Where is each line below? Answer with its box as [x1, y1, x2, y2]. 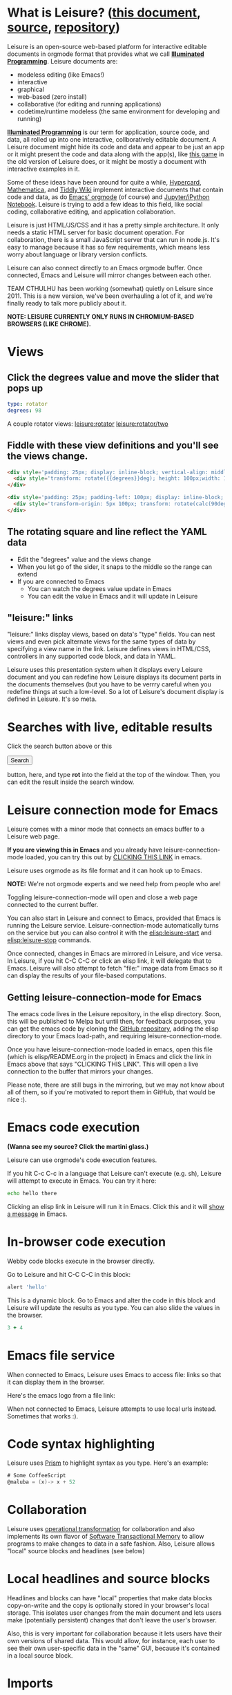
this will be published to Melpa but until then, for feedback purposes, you [7, 1018, 215, 1026]
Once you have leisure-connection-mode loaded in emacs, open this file [7, 1045, 213, 1053]
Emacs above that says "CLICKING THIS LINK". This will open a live [7, 1060, 199, 1069]
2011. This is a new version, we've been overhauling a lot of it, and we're [7, 292, 213, 300]
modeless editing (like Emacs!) [17, 71, 105, 79]
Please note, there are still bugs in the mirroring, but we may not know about [7, 1080, 224, 1089]
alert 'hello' [7, 1284, 48, 1291]
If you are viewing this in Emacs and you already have [7, 845, 163, 854]
